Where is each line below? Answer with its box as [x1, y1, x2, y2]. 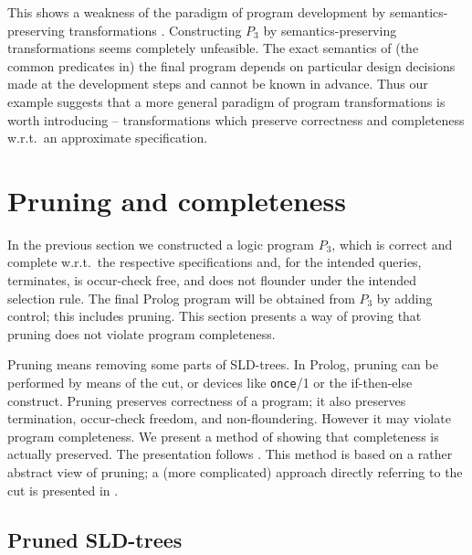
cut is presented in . [7, 480, 119, 499]
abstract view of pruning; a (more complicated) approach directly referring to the [7, 463, 463, 482]
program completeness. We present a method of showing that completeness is [7, 426, 439, 445]
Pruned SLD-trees [7, 525, 183, 553]
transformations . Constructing [68, 20, 242, 39]
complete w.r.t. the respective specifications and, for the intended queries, [7, 252, 422, 272]
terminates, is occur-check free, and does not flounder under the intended [7, 271, 417, 290]
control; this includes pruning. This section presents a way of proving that [7, 306, 422, 326]
